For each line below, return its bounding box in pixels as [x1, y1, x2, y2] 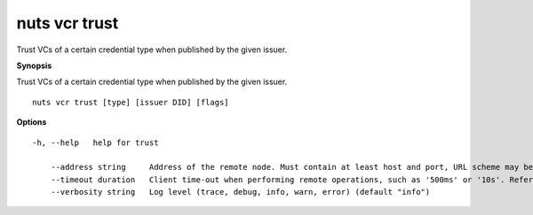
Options [16, 117, 47, 127]
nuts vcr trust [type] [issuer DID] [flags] [32, 97, 230, 107]
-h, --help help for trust [32, 137, 159, 148]
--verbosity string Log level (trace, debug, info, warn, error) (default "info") [50, 187, 431, 197]
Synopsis [16, 60, 52, 71]
